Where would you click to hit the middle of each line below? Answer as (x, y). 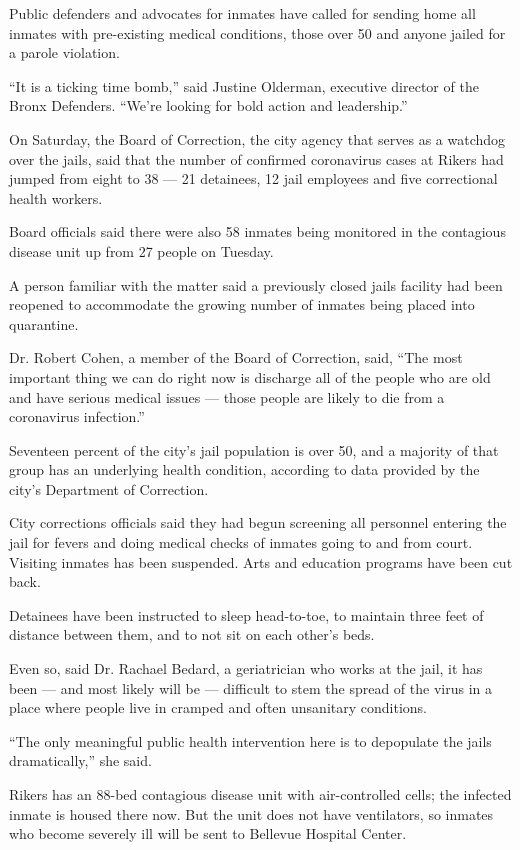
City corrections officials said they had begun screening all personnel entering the (258, 522)
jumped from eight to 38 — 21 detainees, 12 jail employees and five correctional (253, 178)
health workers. (56, 197)
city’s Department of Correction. (109, 488)
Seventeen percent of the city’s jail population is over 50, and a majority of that (254, 449)
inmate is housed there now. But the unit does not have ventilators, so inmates (251, 813)
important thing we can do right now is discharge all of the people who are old (250, 376)
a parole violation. (64, 52)
